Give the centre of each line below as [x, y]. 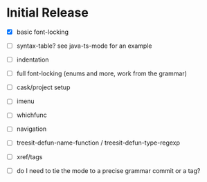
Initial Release [48, 13]
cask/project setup [43, 87]
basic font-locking [42, 32]
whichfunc [31, 115]
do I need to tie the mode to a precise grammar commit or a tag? [108, 170]
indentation [33, 60]
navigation [31, 129]
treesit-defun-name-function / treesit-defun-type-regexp [98, 143]
